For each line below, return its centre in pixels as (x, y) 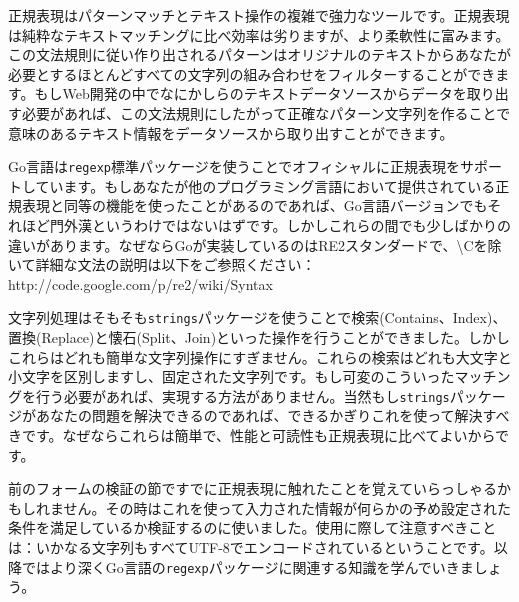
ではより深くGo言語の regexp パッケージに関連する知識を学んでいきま (247, 566)
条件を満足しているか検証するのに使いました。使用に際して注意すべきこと (252, 527)
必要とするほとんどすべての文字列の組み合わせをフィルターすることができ (252, 73)
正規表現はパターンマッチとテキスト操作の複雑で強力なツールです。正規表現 (259, 15)
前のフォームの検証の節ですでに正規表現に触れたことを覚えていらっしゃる (253, 488)
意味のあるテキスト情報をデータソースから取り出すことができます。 (231, 132)
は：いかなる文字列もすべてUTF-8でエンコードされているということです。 (251, 547)
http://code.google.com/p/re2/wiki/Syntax (140, 283)
